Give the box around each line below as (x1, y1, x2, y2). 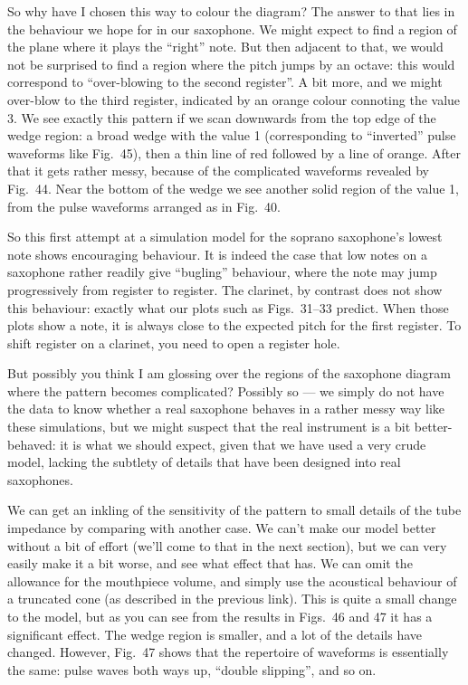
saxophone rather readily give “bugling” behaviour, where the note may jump (7, 262, 437, 281)
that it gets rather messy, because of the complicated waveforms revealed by (7, 161, 429, 180)
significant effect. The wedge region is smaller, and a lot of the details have (7, 624, 423, 643)
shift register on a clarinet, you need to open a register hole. (7, 333, 340, 352)
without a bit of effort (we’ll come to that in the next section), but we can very (7, 536, 447, 555)
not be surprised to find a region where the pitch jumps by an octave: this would (7, 54, 455, 73)
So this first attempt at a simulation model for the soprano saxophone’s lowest (7, 227, 443, 246)
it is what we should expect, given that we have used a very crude (60, 434, 426, 453)
